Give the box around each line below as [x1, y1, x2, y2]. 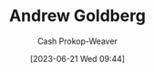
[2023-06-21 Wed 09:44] [29, 53, 126, 64]
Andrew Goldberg [9, 5, 146, 26]
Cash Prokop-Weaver [36, 36, 118, 46]
